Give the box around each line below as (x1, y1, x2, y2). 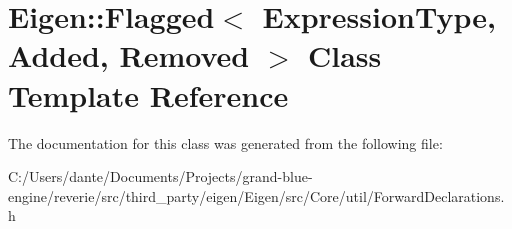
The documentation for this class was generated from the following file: (8, 132, 443, 153)
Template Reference (8, 74, 289, 115)
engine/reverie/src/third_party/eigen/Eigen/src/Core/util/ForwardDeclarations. (8, 185, 505, 206)
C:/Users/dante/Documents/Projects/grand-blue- (8, 166, 313, 187)
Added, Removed (8, 35, 250, 76)
